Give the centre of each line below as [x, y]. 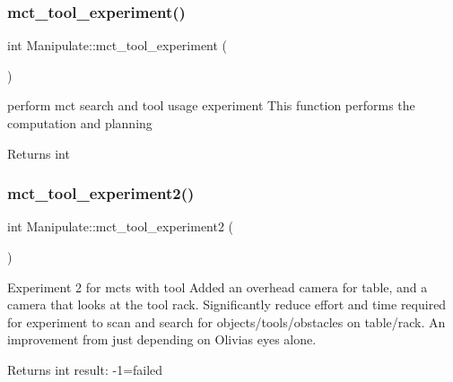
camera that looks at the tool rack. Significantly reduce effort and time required [227, 304]
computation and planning [80, 123]
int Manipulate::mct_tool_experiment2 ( [121, 226]
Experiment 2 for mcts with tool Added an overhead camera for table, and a [218, 286]
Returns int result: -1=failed [85, 369]
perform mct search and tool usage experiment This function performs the [211, 105]
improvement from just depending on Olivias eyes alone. [162, 339]
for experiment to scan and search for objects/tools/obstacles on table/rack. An [226, 321]
